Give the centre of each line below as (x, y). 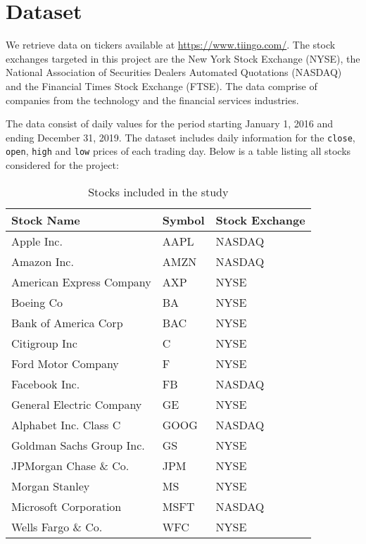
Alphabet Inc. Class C (66, 424)
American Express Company (81, 282)
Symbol (183, 220)
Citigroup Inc (44, 343)
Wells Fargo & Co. (57, 526)
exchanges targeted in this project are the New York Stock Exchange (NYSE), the (183, 58)
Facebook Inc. (46, 384)
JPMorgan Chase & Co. (70, 465)
